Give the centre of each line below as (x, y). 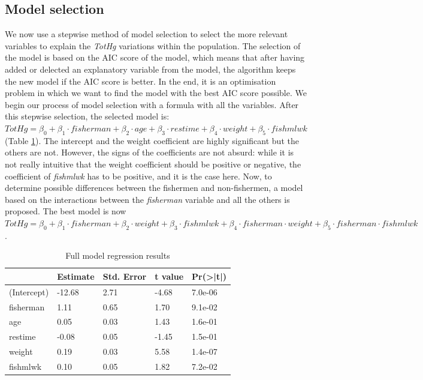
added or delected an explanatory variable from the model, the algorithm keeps (150, 69)
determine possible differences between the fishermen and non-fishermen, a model (154, 188)
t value (169, 276)
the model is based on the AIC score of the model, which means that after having (155, 57)
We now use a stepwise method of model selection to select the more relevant (146, 34)
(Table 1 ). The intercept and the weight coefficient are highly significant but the (152, 140)
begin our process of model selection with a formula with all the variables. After (152, 104)
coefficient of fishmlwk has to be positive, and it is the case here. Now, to (138, 176)
